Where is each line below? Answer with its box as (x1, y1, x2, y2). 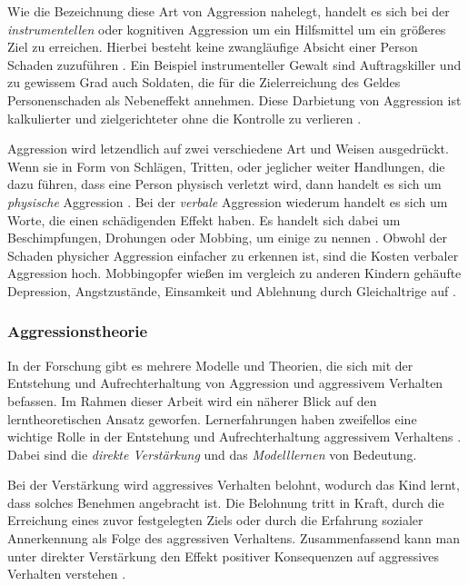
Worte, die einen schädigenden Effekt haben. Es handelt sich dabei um (7, 210, 401, 229)
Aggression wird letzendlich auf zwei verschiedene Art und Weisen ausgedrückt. (7, 139, 449, 158)
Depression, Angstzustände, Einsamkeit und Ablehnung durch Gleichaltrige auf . (7, 281, 456, 300)
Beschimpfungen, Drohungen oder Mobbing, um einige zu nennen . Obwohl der (7, 228, 448, 247)
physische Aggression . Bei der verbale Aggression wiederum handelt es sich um (7, 192, 448, 211)
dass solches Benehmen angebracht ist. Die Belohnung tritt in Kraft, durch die (7, 492, 444, 512)
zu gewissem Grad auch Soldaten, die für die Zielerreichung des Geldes (7, 73, 401, 92)
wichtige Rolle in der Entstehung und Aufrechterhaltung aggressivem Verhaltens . (7, 427, 462, 446)
